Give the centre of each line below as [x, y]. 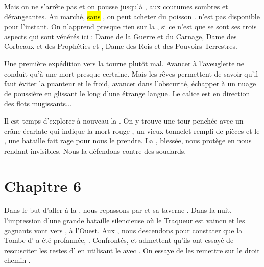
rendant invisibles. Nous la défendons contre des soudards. [95, 150]
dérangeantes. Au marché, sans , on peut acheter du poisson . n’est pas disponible [132, 16]
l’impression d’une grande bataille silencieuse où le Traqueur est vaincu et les [125, 220]
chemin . [17, 260]
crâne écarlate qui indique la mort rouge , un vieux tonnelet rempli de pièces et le [132, 130]
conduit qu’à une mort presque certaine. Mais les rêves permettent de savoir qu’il [131, 73]
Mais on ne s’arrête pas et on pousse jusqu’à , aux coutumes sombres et [116, 6]
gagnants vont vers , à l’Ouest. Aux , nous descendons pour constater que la [123, 230]
